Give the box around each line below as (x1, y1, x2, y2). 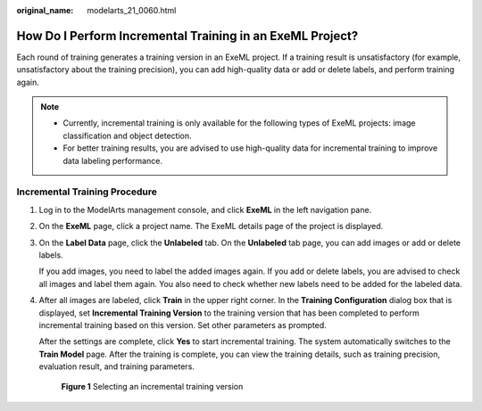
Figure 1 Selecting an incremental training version (61, 382, 244, 392)
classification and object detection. (62, 130, 192, 141)
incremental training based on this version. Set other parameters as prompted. (38, 319, 328, 330)
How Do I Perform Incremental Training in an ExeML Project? (16, 28, 359, 44)
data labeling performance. (62, 155, 162, 166)
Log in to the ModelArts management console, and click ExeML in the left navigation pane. (38, 204, 372, 215)
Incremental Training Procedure (16, 185, 158, 198)
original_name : (16, 5, 74, 15)
